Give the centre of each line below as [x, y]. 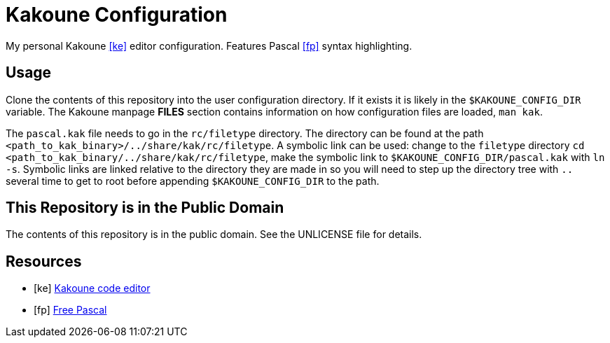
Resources [44, 261]
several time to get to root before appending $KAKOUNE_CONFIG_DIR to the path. [193, 181]
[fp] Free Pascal [70, 310]
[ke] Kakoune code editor [92, 288]
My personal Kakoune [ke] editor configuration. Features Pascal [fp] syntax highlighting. [209, 45]
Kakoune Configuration [117, 15]
